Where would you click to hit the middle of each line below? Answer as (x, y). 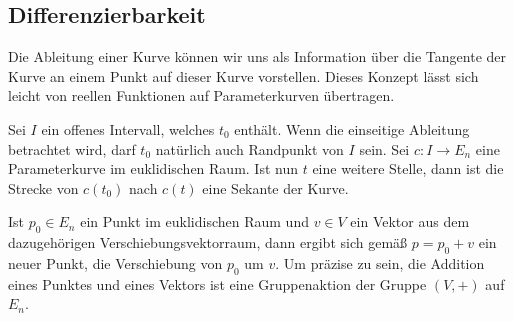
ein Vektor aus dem (410, 221)
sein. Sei (384, 148)
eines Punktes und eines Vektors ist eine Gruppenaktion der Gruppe (217, 283)
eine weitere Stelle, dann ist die (408, 168)
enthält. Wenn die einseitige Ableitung (352, 128)
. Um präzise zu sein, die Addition (380, 262)
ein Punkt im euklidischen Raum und (194, 221)
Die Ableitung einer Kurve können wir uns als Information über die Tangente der (257, 56)
